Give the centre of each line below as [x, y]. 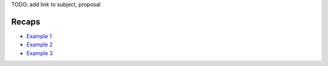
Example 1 [39, 36]
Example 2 [39, 45]
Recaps [26, 21]
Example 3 [39, 53]
